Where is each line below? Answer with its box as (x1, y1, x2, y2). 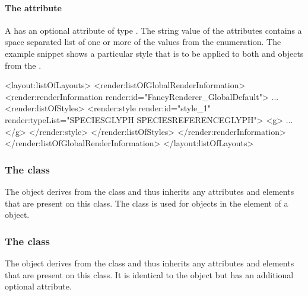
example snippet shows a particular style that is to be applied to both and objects (5, 47, 304, 59)
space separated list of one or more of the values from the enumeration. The (5, 36, 281, 48)
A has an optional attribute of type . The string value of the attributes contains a (5, 24, 302, 36)
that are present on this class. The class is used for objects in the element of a (5, 197, 288, 209)
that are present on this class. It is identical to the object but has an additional (5, 268, 294, 281)
